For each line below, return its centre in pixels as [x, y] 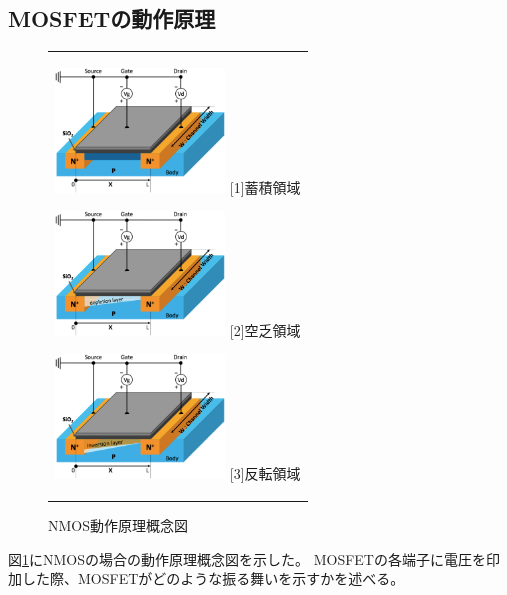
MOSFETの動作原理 [112, 18]
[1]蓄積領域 [265, 186]
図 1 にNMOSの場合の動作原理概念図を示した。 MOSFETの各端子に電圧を [247, 558]
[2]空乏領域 [265, 329]
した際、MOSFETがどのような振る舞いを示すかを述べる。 [213, 578]
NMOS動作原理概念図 [118, 525]
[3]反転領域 [265, 473]
